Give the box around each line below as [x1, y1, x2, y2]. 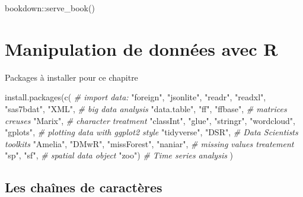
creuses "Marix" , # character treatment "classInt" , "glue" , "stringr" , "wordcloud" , [5, 114, 295, 126]
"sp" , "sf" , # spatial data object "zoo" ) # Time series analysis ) [5, 149, 234, 161]
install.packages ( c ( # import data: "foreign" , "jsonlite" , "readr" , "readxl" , [5, 91, 266, 103]
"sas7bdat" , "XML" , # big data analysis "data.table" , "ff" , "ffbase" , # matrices [5, 102, 287, 115]
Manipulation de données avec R [5, 36, 278, 61]
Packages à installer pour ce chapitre [5, 71, 138, 83]
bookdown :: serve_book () [5, 2, 95, 14]
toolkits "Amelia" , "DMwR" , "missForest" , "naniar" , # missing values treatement [5, 137, 294, 150]
